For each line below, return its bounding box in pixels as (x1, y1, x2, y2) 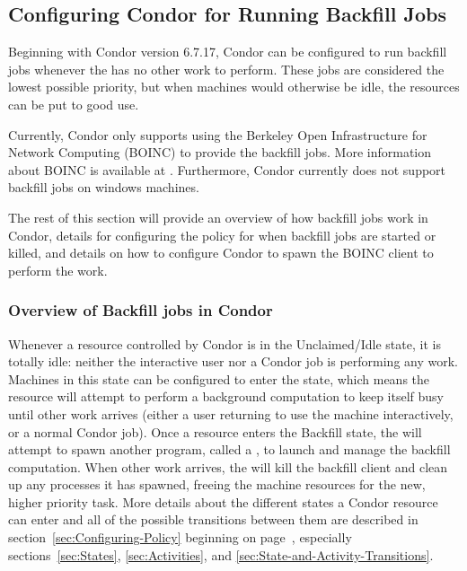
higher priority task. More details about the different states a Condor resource (8, 492, 438, 511)
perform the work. (8, 260, 108, 279)
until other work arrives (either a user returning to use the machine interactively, (8, 404, 454, 423)
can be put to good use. (8, 94, 139, 113)
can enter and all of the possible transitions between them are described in (8, 510, 419, 529)
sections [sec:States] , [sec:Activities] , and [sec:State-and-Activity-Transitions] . (8, 545, 434, 564)
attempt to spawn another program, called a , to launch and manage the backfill (8, 440, 451, 459)
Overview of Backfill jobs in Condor (8, 299, 273, 321)
